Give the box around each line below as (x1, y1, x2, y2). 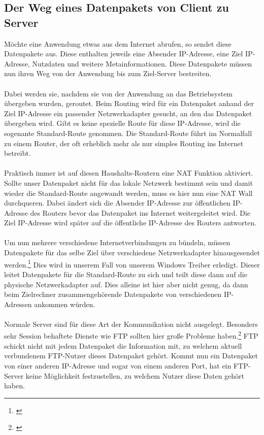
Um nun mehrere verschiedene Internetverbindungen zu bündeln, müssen (4, 237, 230, 248)
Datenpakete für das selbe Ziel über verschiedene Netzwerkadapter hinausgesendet (4, 247, 260, 258)
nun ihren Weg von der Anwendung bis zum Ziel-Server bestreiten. (4, 68, 212, 79)
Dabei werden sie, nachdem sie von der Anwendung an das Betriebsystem (4, 88, 233, 98)
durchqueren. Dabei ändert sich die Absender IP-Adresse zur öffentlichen (4, 197, 230, 208)
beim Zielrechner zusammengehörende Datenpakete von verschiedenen (4, 289, 222, 299)
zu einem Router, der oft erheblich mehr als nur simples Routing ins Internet (4, 138, 244, 148)
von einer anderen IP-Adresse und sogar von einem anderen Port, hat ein (4, 360, 232, 371)
